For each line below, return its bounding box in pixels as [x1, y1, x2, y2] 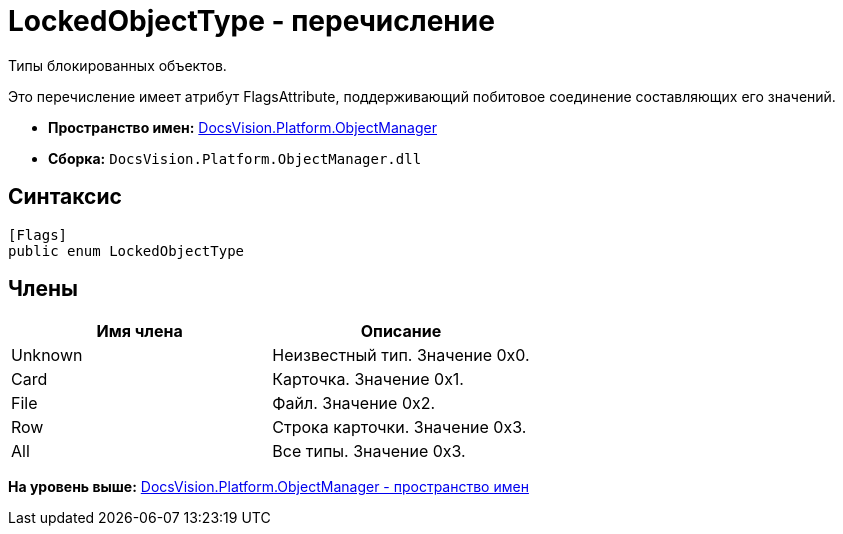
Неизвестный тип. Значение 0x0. [272, 345, 530, 366]
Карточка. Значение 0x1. [272, 369, 464, 390]
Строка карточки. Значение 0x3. [272, 417, 527, 438]
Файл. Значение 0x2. [272, 393, 436, 414]
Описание [360, 321, 442, 342]
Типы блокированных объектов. [8, 56, 227, 74]
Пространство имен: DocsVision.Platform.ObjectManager [48, 118, 437, 136]
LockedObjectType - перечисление [8, 4, 495, 38]
